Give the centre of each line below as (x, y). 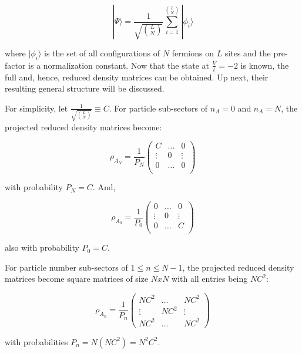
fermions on (193, 53)
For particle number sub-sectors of (66, 267)
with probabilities (36, 341)
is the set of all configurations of (102, 53)
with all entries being (210, 279)
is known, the (265, 65)
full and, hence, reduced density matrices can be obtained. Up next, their (137, 77)
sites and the (248, 53)
